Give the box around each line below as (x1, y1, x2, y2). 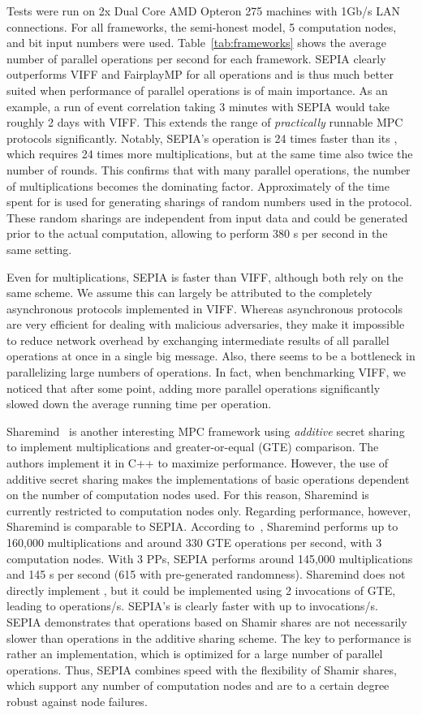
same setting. (6, 240, 72, 257)
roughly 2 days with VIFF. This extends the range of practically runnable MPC (6, 114, 403, 131)
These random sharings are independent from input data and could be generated (6, 209, 408, 226)
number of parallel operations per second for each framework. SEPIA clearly (6, 50, 386, 67)
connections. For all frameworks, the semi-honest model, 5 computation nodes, (6, 18, 397, 35)
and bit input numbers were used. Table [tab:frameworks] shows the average (6, 34, 387, 51)
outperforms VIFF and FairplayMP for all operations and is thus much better (6, 66, 394, 83)
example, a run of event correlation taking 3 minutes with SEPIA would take (6, 97, 390, 114)
